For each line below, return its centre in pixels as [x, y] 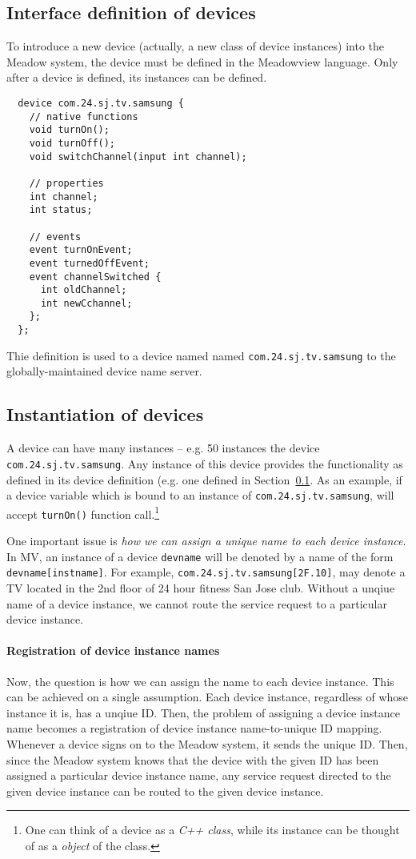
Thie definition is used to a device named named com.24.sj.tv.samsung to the [201, 355]
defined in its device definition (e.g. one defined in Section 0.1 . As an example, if [204, 479]
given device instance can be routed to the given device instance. [165, 791]
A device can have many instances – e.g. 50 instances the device [163, 448]
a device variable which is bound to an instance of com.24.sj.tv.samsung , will [200, 495]
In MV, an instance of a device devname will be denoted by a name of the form [200, 556]
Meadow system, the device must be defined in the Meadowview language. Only [202, 61]
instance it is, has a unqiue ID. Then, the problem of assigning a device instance [203, 712]
